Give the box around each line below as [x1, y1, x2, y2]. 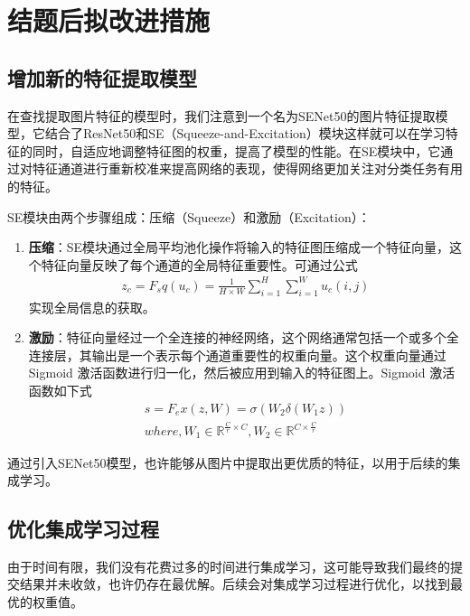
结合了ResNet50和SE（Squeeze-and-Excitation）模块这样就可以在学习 [44, 124, 446, 143]
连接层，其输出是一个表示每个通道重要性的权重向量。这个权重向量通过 [28, 345, 446, 364]
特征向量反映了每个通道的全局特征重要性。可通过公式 [41, 255, 358, 274]
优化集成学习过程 [7, 515, 159, 543]
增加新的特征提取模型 [7, 63, 197, 91]
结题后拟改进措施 [7, 2, 211, 39]
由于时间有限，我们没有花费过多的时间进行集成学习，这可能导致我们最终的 [7, 556, 450, 575]
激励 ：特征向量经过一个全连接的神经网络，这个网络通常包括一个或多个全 [28, 328, 459, 347]
